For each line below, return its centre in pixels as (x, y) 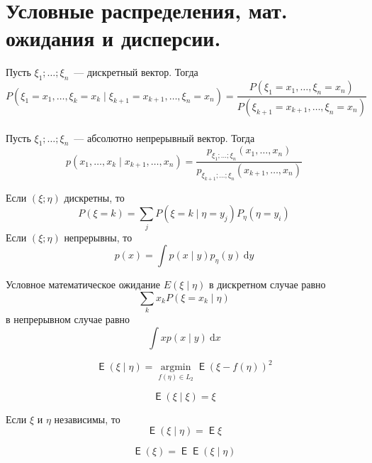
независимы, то (87, 419)
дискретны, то (94, 197)
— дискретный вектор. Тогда (136, 72)
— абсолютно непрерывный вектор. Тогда (164, 137)
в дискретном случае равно (267, 284)
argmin (176, 367)
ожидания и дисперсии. (113, 38)
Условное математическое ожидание (83, 284)
